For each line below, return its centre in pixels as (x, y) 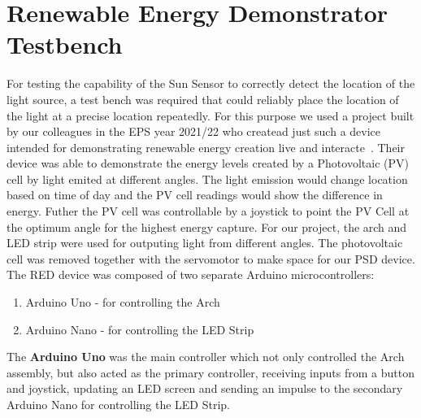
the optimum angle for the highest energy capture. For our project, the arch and (207, 226)
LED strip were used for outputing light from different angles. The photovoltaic (205, 243)
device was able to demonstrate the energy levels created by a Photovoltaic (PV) (208, 163)
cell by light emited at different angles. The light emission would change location (207, 179)
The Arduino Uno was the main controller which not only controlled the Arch (206, 357)
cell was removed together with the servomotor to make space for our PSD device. (211, 258)
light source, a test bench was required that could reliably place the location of (203, 99)
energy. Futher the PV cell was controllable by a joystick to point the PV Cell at (208, 211)
